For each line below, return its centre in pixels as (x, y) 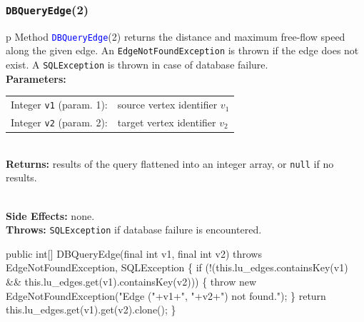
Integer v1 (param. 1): (59, 105)
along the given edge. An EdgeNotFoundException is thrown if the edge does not (182, 50)
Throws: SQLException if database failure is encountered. (134, 230)
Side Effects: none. (50, 215)
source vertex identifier (167, 105)
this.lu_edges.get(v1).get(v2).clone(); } (91, 310)
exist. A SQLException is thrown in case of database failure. (137, 65)
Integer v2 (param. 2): (59, 122)
